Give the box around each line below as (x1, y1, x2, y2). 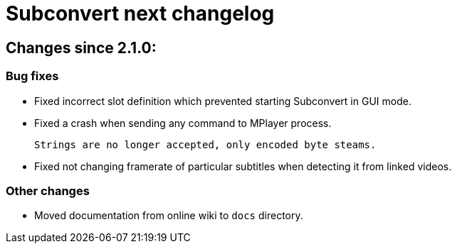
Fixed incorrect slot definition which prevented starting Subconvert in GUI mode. (34, 94, 411, 107)
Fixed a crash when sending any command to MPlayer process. (34, 116, 332, 129)
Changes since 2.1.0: (6, 38, 157, 57)
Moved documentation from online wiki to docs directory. (34, 209, 303, 222)
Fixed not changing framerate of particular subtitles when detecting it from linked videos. (34, 160, 452, 172)
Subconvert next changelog (6, 1, 275, 26)
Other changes (6, 183, 90, 198)
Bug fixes (6, 69, 59, 84)
